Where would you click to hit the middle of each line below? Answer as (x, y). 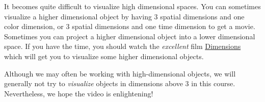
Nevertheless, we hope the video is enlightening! (79, 93)
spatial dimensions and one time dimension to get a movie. (164, 26)
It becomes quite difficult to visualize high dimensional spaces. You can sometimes (132, 6)
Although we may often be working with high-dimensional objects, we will (120, 73)
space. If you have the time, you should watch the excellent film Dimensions (123, 46)
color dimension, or (34, 26)
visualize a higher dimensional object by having (78, 16)
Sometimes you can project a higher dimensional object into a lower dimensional (130, 36)
